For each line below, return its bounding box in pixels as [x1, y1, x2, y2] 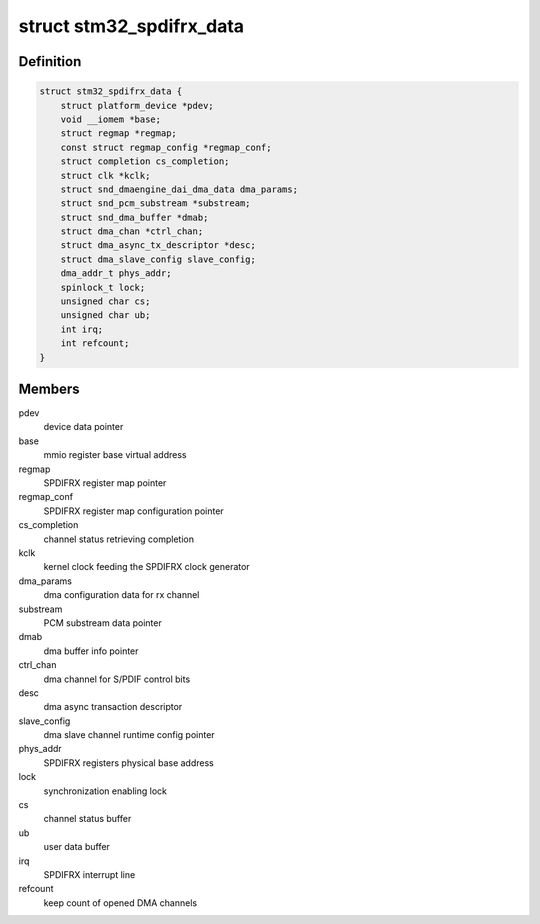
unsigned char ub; [60, 310, 151, 321]
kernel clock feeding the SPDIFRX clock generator [43, 561, 250, 573]
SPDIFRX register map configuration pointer [43, 505, 224, 517]
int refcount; [60, 338, 130, 349]
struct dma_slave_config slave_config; [60, 253, 257, 265]
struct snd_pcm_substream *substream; [60, 198, 251, 209]
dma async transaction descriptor [43, 701, 183, 713]
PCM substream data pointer [43, 616, 162, 629]
